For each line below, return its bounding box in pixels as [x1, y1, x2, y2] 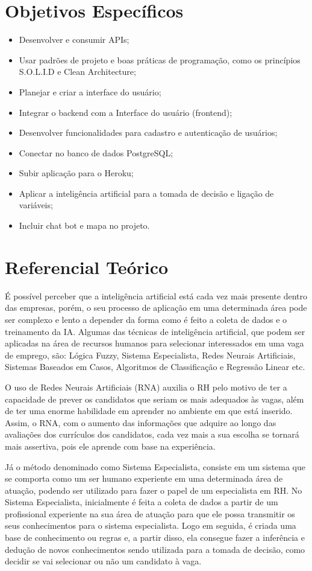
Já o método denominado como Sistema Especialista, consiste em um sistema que [5, 460, 306, 473]
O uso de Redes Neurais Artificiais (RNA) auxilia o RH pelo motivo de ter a [5, 380, 287, 393]
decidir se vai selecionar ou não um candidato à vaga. [5, 555, 202, 567]
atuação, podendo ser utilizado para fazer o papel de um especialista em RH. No [5, 483, 302, 496]
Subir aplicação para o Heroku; [19, 167, 134, 179]
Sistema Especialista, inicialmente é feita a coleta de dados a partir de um [5, 496, 278, 508]
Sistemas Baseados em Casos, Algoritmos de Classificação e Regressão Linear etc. [5, 360, 305, 373]
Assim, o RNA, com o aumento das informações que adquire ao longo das [5, 416, 276, 429]
